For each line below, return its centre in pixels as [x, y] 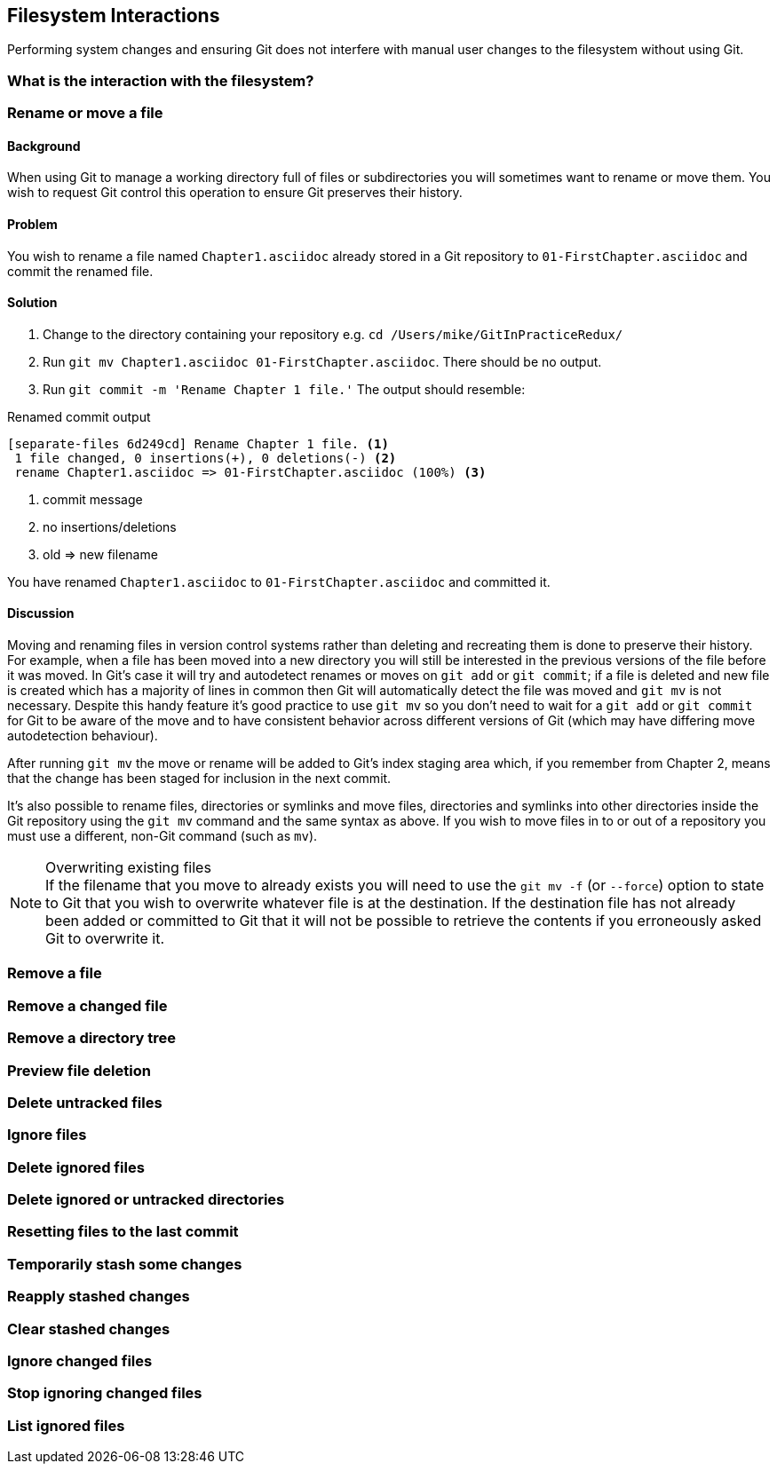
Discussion [41, 613]
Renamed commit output [79, 416]
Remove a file [55, 973]
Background [44, 146]
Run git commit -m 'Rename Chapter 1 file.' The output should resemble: [284, 389]
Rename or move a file [85, 113]
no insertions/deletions [110, 526]
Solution [32, 303]
